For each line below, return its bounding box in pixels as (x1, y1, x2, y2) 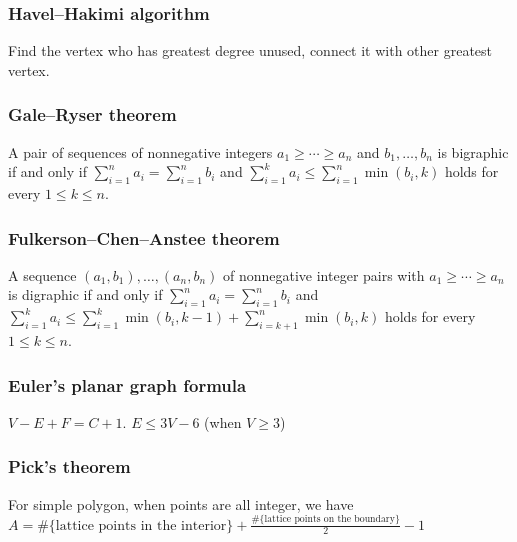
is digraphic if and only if (8, 284, 163, 305)
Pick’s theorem (8, 454, 131, 479)
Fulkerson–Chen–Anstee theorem (8, 225, 280, 250)
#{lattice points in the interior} (37, 518, 234, 533)
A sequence (8, 264, 77, 285)
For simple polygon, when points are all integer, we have (8, 493, 354, 514)
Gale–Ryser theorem (8, 102, 177, 127)
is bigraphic (437, 141, 509, 162)
